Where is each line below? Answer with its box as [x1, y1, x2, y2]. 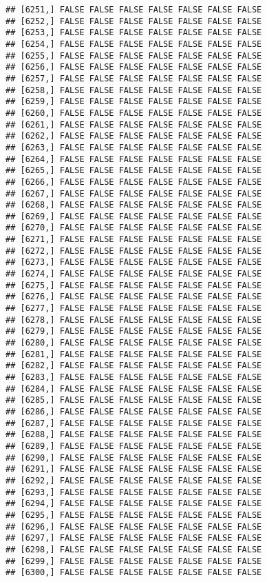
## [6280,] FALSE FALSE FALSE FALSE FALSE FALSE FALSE [6, 338, 262, 348]
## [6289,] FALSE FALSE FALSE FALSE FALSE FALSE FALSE [6, 441, 262, 451]
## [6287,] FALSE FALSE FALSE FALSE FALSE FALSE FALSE [6, 418, 262, 428]
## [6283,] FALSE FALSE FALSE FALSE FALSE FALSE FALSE [6, 372, 262, 382]
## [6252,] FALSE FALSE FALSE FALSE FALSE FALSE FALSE [6, 16, 262, 26]
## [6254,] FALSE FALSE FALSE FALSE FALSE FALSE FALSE [6, 39, 262, 49]
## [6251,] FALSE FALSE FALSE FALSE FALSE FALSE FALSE [6, 5, 262, 14]
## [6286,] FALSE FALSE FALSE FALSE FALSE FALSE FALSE [6, 406, 262, 417]
